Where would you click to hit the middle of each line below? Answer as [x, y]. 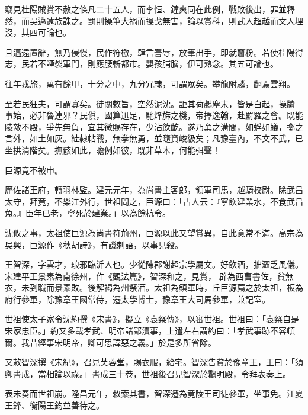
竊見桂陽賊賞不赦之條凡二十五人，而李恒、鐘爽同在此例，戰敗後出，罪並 [146, 9]
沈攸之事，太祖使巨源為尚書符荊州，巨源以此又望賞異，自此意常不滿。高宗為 [154, 232]
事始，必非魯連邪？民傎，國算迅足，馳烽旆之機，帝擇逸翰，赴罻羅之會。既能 [154, 115]
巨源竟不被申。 [34, 170]
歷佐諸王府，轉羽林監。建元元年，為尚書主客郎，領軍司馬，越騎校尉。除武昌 [154, 190]
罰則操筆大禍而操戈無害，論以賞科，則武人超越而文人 [191, 20]
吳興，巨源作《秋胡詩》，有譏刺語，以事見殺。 [94, 244]
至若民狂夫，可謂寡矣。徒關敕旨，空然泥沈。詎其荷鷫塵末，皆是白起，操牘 [150, 103]
